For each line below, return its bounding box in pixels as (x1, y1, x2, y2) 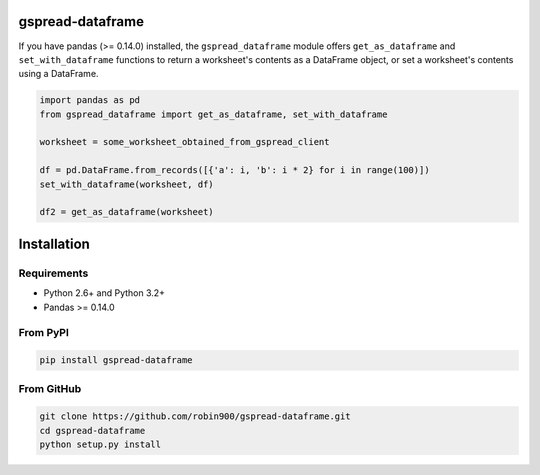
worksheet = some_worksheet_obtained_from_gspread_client (39, 136, 330, 148)
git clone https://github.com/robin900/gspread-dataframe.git (39, 411, 351, 422)
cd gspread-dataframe (39, 425, 146, 436)
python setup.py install (39, 439, 162, 450)
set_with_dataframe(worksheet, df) (39, 178, 214, 190)
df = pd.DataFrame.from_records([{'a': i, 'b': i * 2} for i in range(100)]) (39, 165, 430, 176)
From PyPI (18, 326, 70, 340)
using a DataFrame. (18, 68, 99, 80)
